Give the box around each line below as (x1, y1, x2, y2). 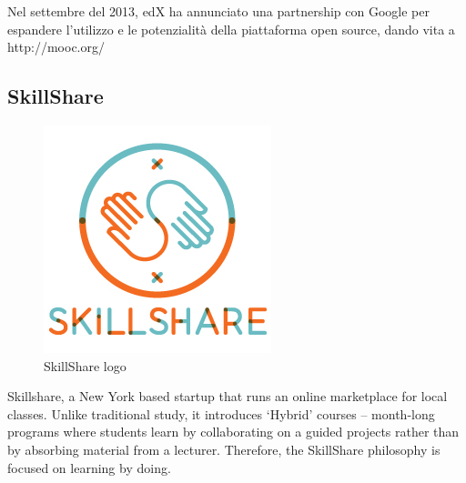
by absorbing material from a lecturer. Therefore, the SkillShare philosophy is (7, 439, 441, 458)
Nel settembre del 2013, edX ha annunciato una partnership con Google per (7, 2, 430, 20)
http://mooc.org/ (7, 37, 106, 56)
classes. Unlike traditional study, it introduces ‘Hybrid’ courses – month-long (7, 404, 435, 423)
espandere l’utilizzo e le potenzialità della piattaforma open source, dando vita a (7, 19, 455, 38)
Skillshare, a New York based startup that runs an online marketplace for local (7, 387, 448, 406)
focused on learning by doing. (7, 458, 171, 477)
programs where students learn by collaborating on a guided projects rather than (7, 422, 460, 441)
